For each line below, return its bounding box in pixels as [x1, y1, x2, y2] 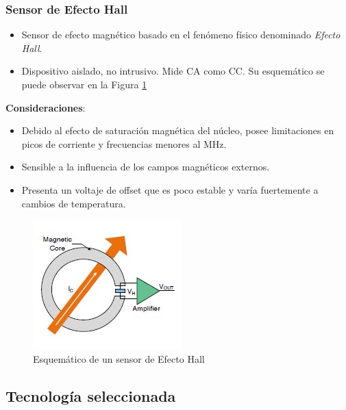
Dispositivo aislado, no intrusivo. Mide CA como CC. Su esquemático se [21, 64, 325, 78]
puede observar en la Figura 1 [21, 77, 147, 91]
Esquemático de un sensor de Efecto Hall [33, 351, 205, 366]
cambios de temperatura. [21, 196, 126, 210]
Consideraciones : [5, 100, 86, 114]
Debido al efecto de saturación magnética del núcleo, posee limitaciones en [21, 123, 334, 138]
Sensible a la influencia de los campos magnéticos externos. [21, 159, 270, 174]
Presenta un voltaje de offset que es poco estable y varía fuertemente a [21, 182, 319, 196]
